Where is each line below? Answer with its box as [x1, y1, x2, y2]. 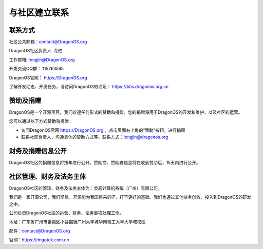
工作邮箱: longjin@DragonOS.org [9, 57, 75, 62]
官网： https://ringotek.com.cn [9, 237, 69, 243]
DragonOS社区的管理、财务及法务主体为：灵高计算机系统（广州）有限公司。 [9, 185, 163, 191]
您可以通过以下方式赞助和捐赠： [9, 118, 73, 124]
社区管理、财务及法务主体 [9, 172, 86, 181]
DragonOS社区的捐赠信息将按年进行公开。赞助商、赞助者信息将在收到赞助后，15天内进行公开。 [9, 160, 201, 166]
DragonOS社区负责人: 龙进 [9, 48, 63, 54]
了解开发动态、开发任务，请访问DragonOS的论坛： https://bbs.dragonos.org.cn [9, 83, 169, 90]
